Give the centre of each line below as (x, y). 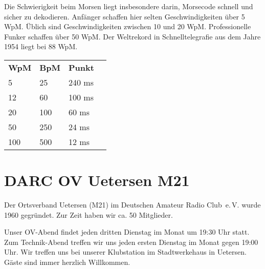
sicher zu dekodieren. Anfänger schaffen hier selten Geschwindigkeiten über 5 (125, 16)
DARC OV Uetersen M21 (97, 180)
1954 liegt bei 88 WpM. (41, 46)
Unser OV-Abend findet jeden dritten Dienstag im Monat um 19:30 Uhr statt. (127, 232)
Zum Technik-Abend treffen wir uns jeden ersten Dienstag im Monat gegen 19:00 (131, 242)
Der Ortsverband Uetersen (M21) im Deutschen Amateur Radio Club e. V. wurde (132, 205)
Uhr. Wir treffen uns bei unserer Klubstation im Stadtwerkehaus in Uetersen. (125, 252)
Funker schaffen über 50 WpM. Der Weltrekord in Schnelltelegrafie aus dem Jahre (132, 36)
